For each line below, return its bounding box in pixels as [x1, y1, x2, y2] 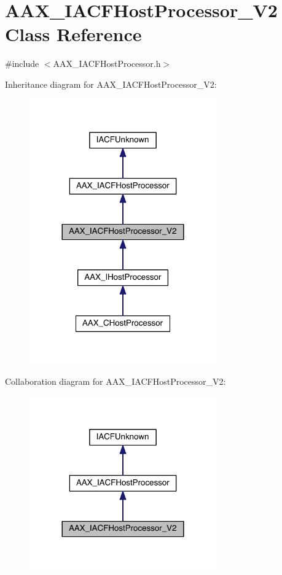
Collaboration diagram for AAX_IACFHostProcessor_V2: [5, 375, 226, 388]
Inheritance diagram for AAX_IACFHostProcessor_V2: [5, 77, 217, 90]
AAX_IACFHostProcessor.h [53, 57, 161, 70]
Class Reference [5, 21, 142, 47]
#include [5, 57, 39, 70]
